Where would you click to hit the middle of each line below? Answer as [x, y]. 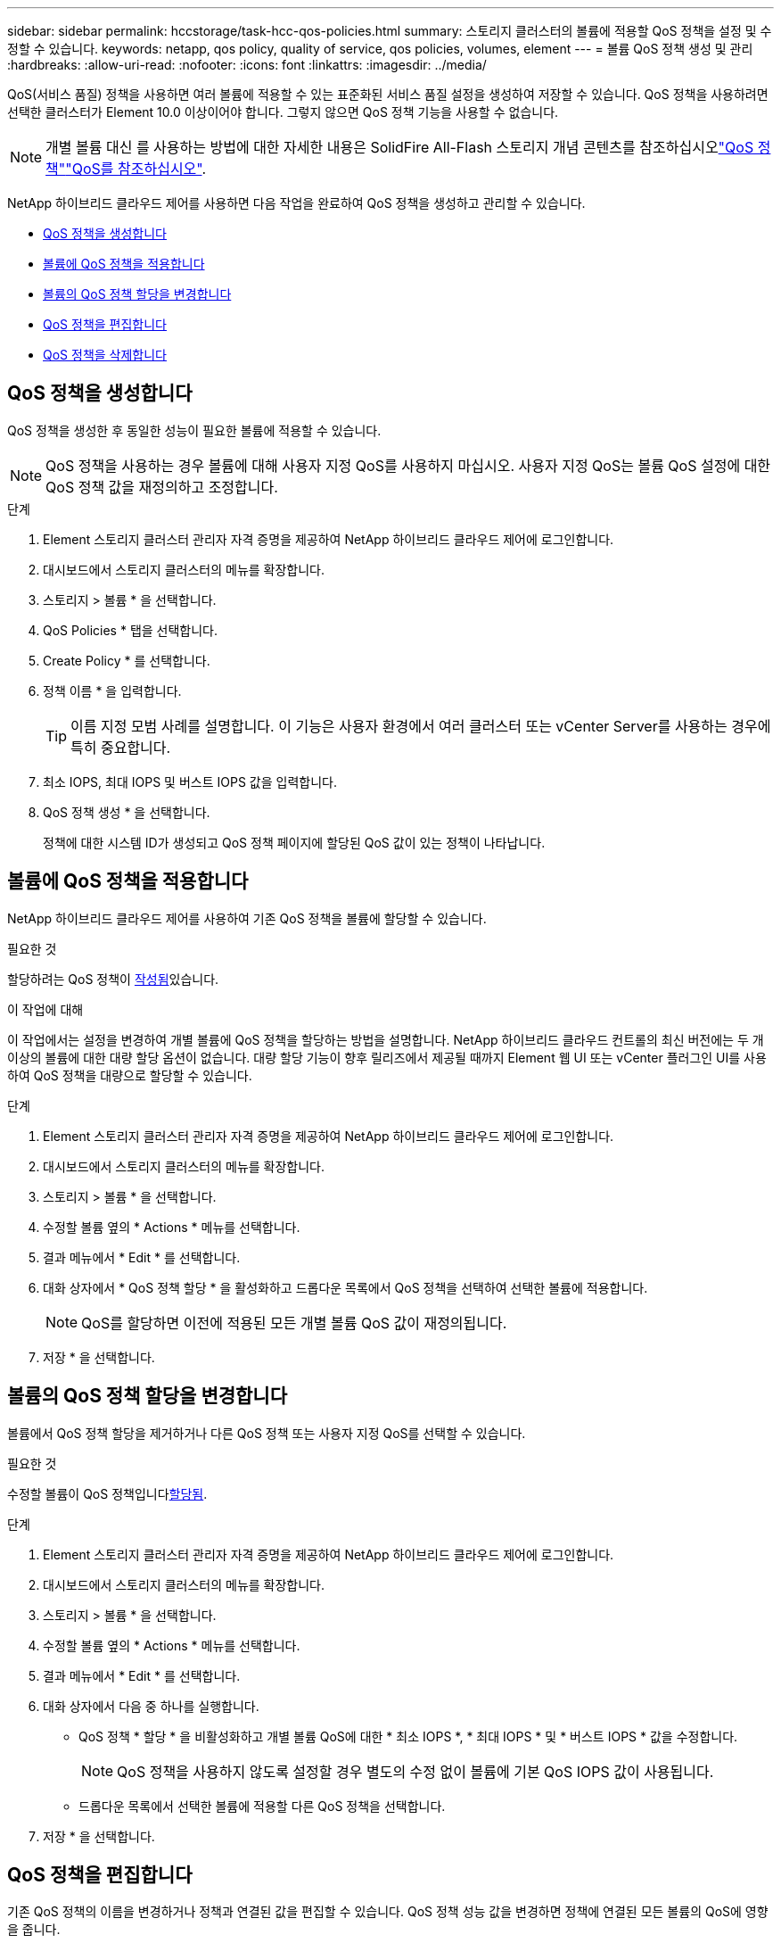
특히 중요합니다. [121, 747]
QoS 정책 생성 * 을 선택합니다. [127, 812]
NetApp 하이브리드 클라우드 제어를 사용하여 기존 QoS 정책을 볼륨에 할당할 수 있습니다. [247, 918]
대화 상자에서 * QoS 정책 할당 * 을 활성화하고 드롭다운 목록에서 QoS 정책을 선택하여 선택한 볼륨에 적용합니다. [345, 1287]
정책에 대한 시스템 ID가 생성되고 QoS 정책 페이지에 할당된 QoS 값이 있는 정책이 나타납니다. [294, 842]
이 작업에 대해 [45, 1009]
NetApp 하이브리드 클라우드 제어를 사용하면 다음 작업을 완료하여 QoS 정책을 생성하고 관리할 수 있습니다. [296, 203]
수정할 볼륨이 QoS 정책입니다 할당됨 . [107, 1493]
